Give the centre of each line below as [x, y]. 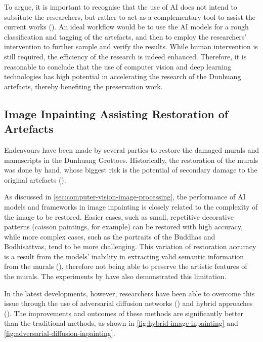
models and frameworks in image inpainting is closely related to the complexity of [131, 206]
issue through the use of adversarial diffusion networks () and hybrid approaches [128, 303]
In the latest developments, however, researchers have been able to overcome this [129, 293]
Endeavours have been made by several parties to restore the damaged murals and [131, 149]
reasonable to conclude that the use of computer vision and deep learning [118, 66]
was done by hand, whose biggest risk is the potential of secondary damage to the [131, 170]
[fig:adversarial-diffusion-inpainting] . [60, 333]
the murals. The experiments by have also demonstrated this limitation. [115, 276]
